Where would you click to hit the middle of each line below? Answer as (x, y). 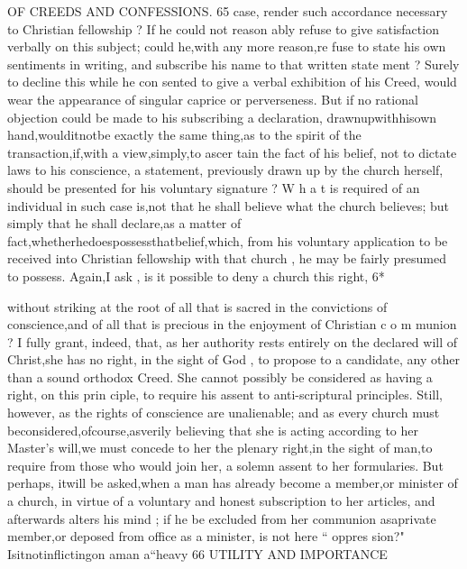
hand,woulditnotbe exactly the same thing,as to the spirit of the (184, 135)
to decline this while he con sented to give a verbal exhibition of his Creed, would (232, 82)
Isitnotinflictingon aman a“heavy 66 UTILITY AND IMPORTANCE (197, 553)
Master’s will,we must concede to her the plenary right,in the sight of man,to (220, 448)
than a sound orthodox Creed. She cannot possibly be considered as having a (220, 376)
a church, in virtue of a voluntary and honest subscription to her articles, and (221, 501)
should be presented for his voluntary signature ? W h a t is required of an (214, 187)
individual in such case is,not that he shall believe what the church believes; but (229, 205)
